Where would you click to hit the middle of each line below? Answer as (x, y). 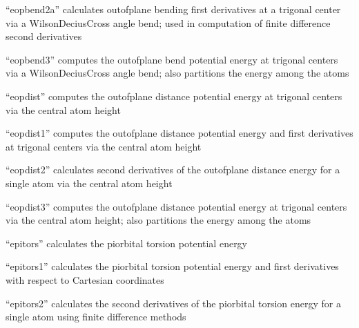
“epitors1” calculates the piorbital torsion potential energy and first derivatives (172, 266)
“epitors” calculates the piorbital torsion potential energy (127, 243)
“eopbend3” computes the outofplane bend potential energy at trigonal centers (172, 59)
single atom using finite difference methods (96, 317)
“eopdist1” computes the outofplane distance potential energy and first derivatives (179, 133)
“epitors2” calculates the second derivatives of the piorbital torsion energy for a (173, 303)
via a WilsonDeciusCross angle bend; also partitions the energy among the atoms (177, 73)
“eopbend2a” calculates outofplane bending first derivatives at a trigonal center (173, 9)
